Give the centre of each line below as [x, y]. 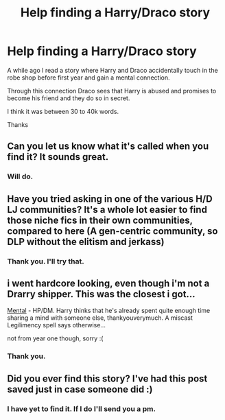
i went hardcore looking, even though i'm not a [108, 283]
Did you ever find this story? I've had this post [107, 378]
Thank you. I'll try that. [46, 261]
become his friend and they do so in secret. [69, 98]
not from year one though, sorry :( [55, 338]
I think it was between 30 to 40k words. [63, 111]
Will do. [20, 176]
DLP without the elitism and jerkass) [86, 242]
